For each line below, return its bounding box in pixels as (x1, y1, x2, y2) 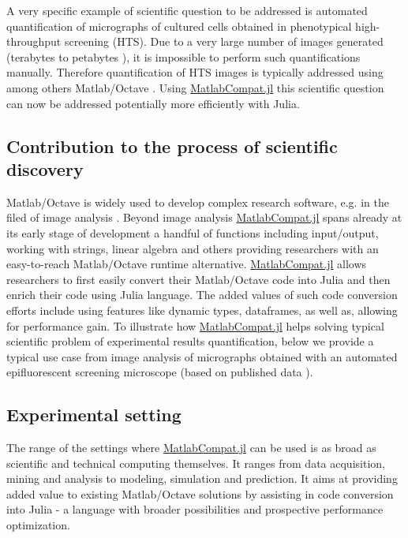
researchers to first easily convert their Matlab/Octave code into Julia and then (6, 271, 391, 287)
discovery (6, 156, 84, 181)
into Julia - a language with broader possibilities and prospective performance (6, 501, 384, 517)
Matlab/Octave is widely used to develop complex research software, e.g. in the (6, 193, 389, 210)
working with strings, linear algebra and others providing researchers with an (6, 240, 379, 256)
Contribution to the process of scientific (6, 133, 338, 158)
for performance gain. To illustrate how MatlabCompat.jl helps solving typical (6, 317, 384, 334)
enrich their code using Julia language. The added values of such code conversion (6, 286, 398, 303)
